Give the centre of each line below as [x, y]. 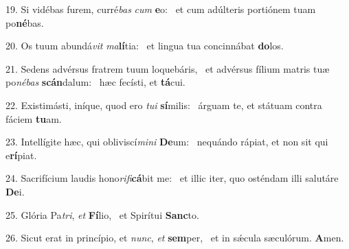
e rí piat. [21, 155]
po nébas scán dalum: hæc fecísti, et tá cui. [95, 82]
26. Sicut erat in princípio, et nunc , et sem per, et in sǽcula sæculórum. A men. [175, 238]
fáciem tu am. [34, 118]
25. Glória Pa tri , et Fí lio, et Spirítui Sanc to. [102, 214]
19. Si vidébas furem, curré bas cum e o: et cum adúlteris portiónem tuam [161, 9]
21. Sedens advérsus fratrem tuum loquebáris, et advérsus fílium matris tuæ [168, 68]
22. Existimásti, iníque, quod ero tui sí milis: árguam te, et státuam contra [164, 105]
